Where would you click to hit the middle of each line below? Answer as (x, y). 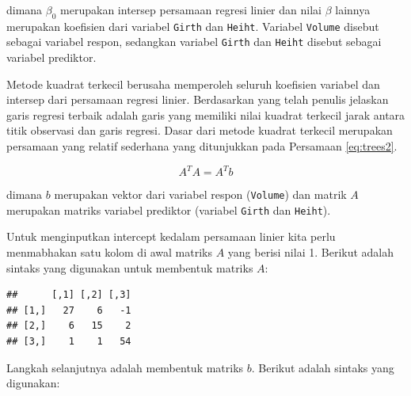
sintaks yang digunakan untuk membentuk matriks (130, 267)
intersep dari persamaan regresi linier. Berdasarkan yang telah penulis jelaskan (198, 99)
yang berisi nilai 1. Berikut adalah (311, 252)
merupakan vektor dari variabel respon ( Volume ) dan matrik (200, 194)
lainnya (353, 10)
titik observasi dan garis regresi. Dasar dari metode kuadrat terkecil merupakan (200, 130)
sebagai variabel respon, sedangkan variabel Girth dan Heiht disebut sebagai (194, 42)
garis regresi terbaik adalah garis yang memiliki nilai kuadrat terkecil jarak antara (206, 114)
